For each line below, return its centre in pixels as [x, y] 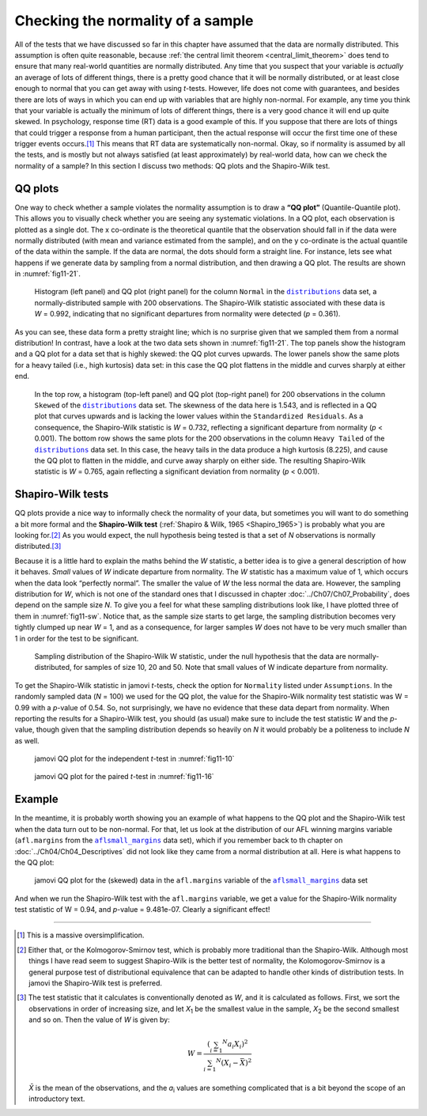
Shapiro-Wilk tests [62, 494]
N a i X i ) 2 [235, 1045]
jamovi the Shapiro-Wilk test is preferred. [95, 983]
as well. [27, 740]
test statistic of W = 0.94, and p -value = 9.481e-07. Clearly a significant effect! [142, 910]
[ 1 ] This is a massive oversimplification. [81, 935]
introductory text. [57, 1099]
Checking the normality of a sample [134, 21]
